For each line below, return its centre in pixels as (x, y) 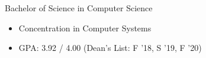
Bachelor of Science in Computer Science (79, 8)
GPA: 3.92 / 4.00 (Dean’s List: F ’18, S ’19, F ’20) (110, 48)
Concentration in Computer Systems (85, 28)
